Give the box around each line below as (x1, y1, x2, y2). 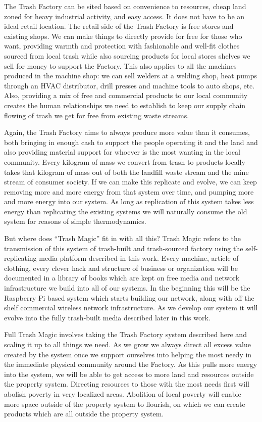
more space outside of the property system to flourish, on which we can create (4, 398, 245, 409)
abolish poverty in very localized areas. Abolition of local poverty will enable (4, 388, 241, 399)
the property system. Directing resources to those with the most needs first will (4, 379, 249, 389)
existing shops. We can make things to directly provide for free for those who (4, 30, 242, 41)
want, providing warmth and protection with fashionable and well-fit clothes (4, 40, 240, 51)
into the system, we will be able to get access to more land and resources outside (4, 368, 254, 379)
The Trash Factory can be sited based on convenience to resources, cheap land (4, 1, 246, 11)
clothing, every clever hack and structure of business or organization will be (4, 262, 238, 273)
